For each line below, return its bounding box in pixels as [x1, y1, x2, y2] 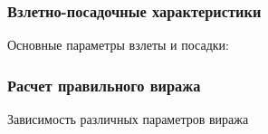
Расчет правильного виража [7, 73, 201, 96]
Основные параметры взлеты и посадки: [7, 35, 229, 54]
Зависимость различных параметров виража [7, 110, 249, 129]
